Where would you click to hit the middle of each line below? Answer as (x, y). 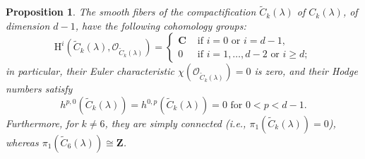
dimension (28, 25)
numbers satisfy (39, 89)
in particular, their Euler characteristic (90, 71)
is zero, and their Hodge (306, 71)
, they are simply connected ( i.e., (175, 123)
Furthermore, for (42, 123)
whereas (22, 142)
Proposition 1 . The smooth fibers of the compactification (131, 12)
